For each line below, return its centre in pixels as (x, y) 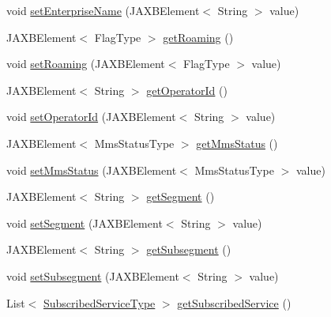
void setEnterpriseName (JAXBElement (103, 10)
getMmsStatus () (237, 143)
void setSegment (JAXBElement (85, 223)
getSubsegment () (189, 249)
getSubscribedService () (234, 302)
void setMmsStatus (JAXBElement (92, 170)
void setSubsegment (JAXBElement (93, 275)
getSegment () (181, 196)
